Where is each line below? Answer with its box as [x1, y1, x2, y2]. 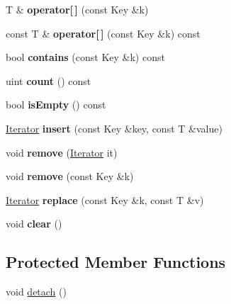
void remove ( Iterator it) [6, 145, 118, 159]
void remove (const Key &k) [6, 169, 134, 184]
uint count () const [6, 73, 91, 88]
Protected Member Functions [6, 251, 226, 273]
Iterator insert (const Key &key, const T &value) [6, 120, 222, 135]
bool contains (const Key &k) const [6, 50, 165, 64]
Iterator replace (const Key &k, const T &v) [6, 192, 204, 207]
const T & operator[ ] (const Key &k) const [6, 26, 201, 40]
